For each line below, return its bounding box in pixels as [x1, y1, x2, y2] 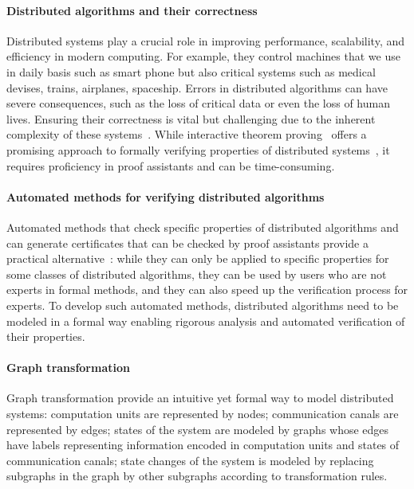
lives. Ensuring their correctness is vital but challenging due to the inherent [6, 110, 376, 127]
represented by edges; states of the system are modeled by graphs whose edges [6, 421, 389, 437]
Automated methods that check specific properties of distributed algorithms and [6, 218, 399, 235]
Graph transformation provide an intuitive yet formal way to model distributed [6, 389, 394, 406]
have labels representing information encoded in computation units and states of [6, 436, 400, 453]
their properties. [6, 328, 85, 345]
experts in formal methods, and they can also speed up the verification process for [6, 281, 408, 298]
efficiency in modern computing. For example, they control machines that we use [6, 48, 400, 65]
